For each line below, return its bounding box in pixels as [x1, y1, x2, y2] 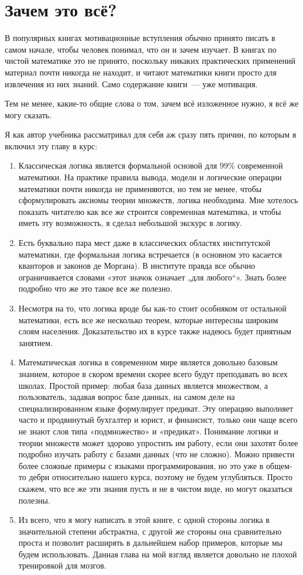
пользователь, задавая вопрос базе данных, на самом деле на [18, 391, 235, 403]
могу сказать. [5, 108, 52, 121]
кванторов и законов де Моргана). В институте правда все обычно [18, 259, 256, 272]
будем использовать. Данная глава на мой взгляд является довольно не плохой [18, 547, 297, 560]
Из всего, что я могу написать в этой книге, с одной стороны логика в [18, 514, 270, 526]
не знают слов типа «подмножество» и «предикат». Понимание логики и [18, 425, 278, 437]
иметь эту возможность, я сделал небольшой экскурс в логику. [18, 217, 242, 229]
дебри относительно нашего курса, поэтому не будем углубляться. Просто [29, 471, 293, 483]
